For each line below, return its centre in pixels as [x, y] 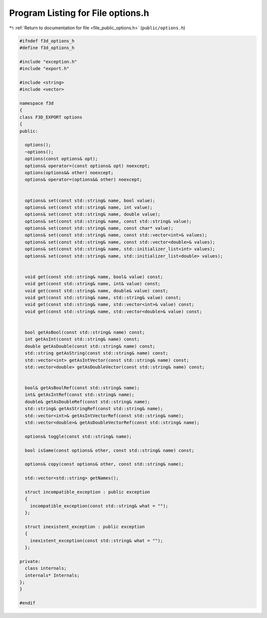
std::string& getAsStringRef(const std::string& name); [94, 409]
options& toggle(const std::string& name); [78, 436]
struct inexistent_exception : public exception [85, 526]
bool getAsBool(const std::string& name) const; [85, 332]
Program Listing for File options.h [79, 13]
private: [30, 561]
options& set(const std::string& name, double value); [93, 214]
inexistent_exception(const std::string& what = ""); [96, 540]
